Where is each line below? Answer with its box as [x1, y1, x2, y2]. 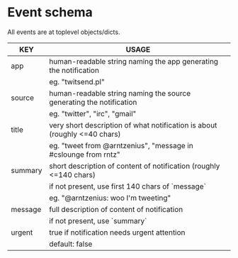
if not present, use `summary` [49, 215, 147, 225]
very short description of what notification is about [49, 120, 217, 130]
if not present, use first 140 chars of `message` [49, 181, 207, 191]
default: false [49, 239, 93, 249]
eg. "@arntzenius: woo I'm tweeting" [49, 193, 171, 203]
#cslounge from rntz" [49, 150, 120, 159]
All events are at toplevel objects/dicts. [7, 28, 120, 36]
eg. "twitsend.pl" [49, 77, 105, 86]
